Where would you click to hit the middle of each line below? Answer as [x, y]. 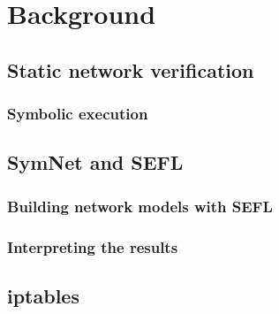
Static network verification [131, 69]
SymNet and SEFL [95, 162]
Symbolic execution [78, 114]
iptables [43, 295]
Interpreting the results [93, 246]
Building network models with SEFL [140, 206]
